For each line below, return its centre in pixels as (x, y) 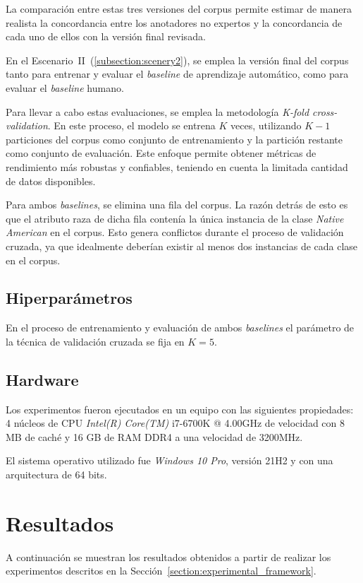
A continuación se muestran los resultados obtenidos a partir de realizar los (168, 556)
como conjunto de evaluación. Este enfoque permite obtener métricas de (161, 153)
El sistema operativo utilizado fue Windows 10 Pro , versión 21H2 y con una (170, 460)
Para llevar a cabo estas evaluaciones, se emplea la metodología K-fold (158, 111)
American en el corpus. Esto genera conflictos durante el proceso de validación (175, 232)
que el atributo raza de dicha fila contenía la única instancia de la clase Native (175, 218)
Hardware (42, 379)
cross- (325, 111)
